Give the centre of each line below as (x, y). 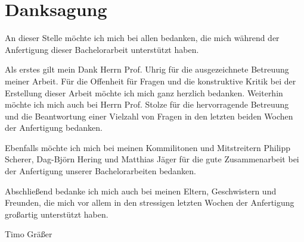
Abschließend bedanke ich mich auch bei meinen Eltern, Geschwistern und (141, 191)
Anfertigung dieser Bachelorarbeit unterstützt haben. (102, 49)
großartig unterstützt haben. (57, 214)
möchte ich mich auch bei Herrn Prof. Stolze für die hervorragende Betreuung (147, 104)
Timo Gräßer (29, 234)
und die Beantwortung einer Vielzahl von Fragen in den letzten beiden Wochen (149, 116)
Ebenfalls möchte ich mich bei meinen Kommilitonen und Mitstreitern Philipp (148, 147)
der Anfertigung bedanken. (54, 128)
